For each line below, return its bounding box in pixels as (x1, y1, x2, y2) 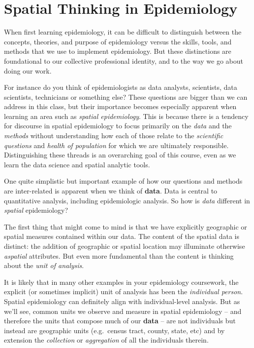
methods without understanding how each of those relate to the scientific (4, 130, 223, 141)
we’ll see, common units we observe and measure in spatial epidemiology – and (4, 306, 242, 316)
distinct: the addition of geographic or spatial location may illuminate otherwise (4, 241, 245, 251)
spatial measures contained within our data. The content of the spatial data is (4, 231, 240, 241)
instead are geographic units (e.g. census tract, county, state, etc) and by (4, 325, 225, 335)
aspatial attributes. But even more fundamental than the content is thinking (4, 250, 234, 261)
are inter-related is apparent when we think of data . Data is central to (4, 186, 218, 196)
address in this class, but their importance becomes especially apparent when (4, 101, 237, 112)
